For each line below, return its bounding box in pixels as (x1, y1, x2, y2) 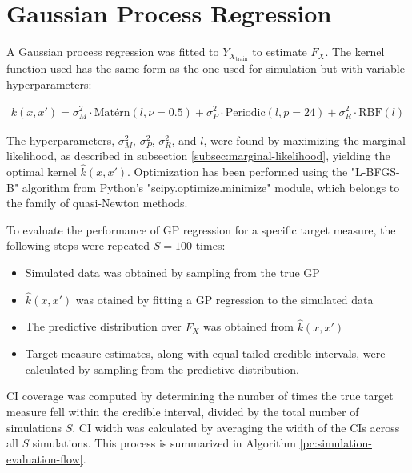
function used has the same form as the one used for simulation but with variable (6, 60, 405, 77)
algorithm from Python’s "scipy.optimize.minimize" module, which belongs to (22, 178, 400, 195)
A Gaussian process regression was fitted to (6, 43, 219, 60)
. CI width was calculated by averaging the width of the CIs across (72, 419, 400, 435)
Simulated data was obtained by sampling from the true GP (25, 264, 320, 281)
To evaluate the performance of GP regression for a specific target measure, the (6, 221, 396, 238)
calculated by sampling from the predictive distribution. (25, 360, 299, 377)
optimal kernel (6, 163, 77, 180)
